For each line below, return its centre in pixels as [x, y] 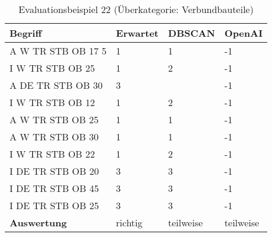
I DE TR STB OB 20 [54, 171]
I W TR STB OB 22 [52, 154]
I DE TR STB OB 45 [54, 188]
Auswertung [38, 222]
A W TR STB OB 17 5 [58, 51]
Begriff [26, 33]
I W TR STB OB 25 [52, 68]
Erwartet [137, 33]
